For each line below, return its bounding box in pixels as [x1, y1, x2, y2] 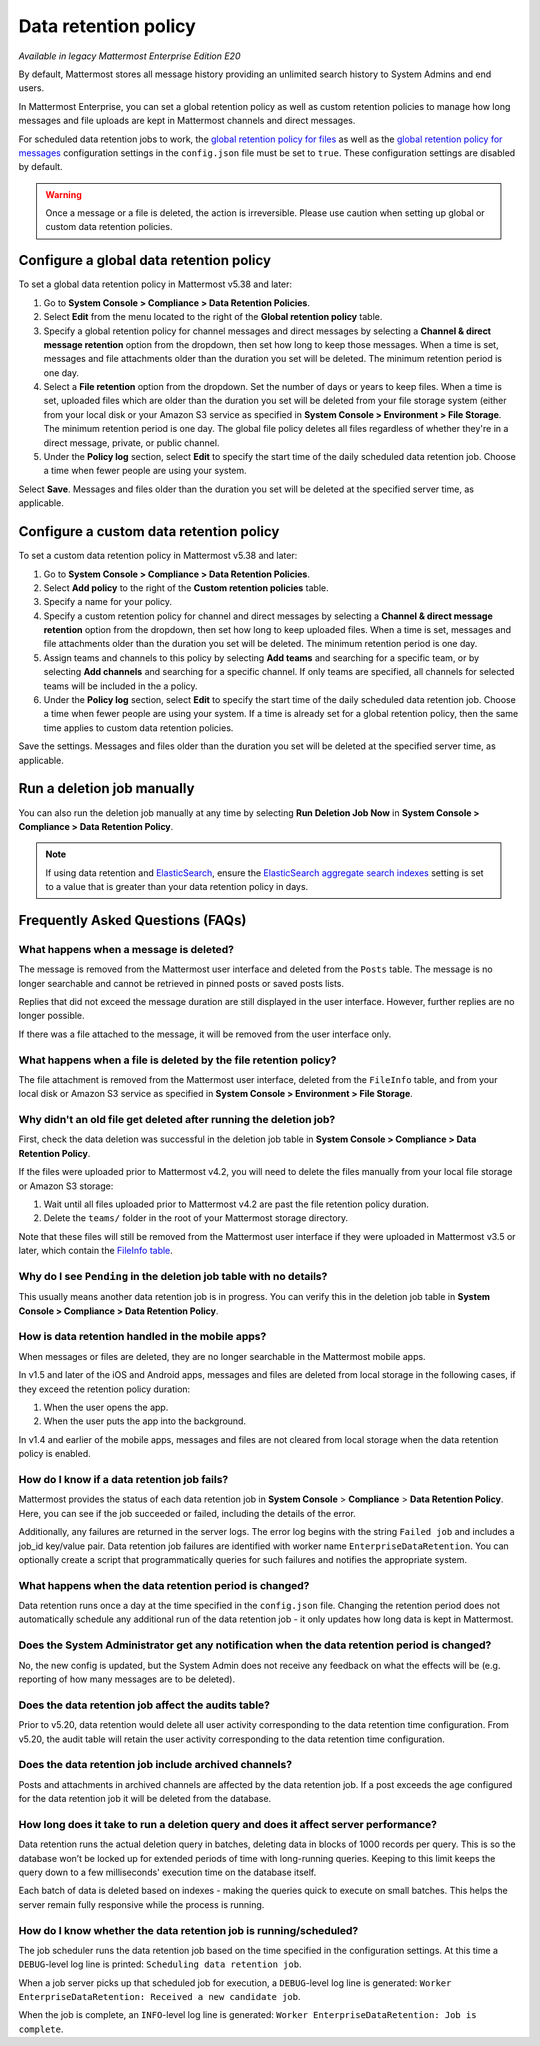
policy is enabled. [18, 1448, 92, 1460]
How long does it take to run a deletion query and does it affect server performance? [18, 1817, 437, 1831]
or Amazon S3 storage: [18, 1180, 114, 1192]
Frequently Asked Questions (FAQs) [18, 911, 247, 929]
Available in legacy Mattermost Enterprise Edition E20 [18, 50, 241, 62]
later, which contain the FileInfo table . [18, 1245, 174, 1257]
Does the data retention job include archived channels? [18, 1758, 293, 1772]
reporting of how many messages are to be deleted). [18, 1673, 235, 1685]
